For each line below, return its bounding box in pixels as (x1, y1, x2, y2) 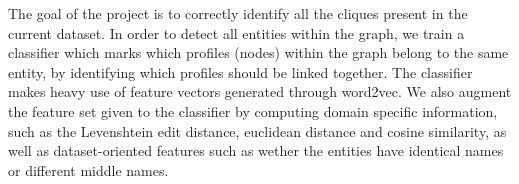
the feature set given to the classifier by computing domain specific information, (8, 100, 498, 121)
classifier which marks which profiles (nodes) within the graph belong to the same (8, 42, 509, 63)
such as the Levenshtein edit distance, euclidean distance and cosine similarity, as (8, 120, 507, 141)
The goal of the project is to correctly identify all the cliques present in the (8, 3, 468, 23)
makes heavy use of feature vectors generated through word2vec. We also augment (8, 81, 512, 102)
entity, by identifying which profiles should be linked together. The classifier (8, 61, 473, 82)
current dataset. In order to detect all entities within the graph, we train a (8, 22, 465, 43)
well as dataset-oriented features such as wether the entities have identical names (8, 140, 504, 161)
